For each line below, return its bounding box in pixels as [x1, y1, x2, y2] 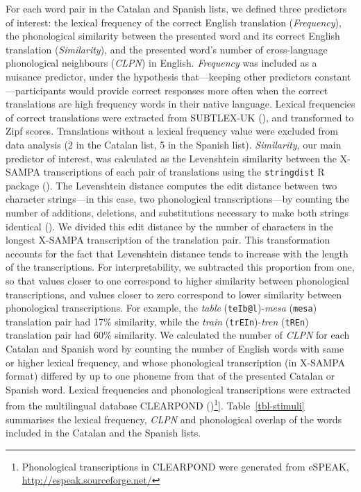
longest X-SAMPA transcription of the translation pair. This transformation [6, 232, 330, 247]
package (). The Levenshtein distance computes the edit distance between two [6, 178, 337, 192]
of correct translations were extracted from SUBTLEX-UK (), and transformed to [6, 110, 354, 124]
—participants [6, 83, 66, 97]
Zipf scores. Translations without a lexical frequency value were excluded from [6, 124, 338, 138]
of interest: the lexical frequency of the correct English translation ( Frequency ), [6, 15, 342, 29]
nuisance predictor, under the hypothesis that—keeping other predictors [6, 69, 312, 83]
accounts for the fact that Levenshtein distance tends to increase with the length [6, 246, 349, 260]
